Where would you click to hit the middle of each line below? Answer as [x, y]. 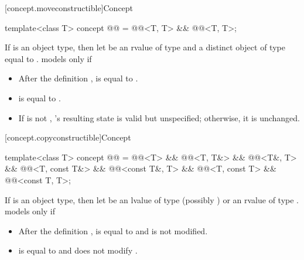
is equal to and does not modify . [78, 250]
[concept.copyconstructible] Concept [68, 137]
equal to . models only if [48, 58]
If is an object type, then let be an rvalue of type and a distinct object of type [145, 47]
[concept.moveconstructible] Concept [69, 8]
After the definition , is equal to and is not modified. [113, 230]
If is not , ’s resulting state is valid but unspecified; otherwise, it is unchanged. [159, 117]
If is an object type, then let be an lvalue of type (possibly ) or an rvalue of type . [152, 199]
